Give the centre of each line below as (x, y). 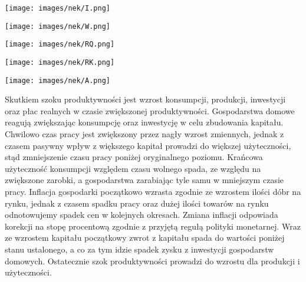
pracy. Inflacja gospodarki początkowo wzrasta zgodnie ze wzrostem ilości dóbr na (153, 192)
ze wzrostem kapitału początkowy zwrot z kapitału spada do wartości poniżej (145, 238)
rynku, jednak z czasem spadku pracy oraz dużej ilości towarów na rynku (137, 203)
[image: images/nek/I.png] (57, 8)
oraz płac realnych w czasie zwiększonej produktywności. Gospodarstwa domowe (150, 110)
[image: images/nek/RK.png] (60, 62)
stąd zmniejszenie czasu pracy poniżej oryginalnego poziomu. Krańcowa (134, 157)
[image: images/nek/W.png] (57, 26)
